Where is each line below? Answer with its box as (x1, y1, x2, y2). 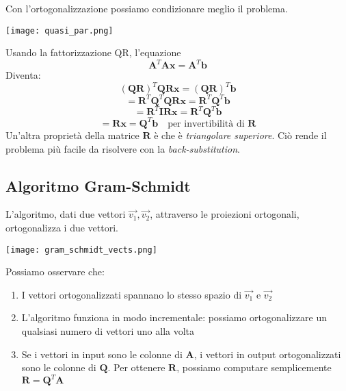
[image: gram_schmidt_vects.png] (5, 244, 157, 255)
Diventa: (5, 68, 41, 82)
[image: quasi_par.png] (5, 25, 114, 36)
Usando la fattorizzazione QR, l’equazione (5, 45, 181, 60)
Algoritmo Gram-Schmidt (5, 175, 191, 196)
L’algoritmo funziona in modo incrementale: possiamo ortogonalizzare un (21, 310, 327, 325)
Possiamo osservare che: (5, 264, 105, 279)
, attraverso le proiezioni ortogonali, (150, 207, 300, 221)
